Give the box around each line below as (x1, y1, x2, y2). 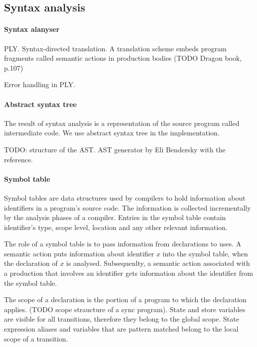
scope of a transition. (4, 333, 68, 344)
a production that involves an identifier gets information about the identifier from (4, 268, 254, 278)
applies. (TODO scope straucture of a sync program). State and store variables (4, 304, 246, 314)
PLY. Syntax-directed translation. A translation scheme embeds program (4, 43, 227, 53)
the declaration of (4, 258, 58, 268)
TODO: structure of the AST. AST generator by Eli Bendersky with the (4, 144, 226, 154)
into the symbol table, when (162, 248, 248, 258)
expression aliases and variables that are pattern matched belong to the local (4, 324, 239, 334)
